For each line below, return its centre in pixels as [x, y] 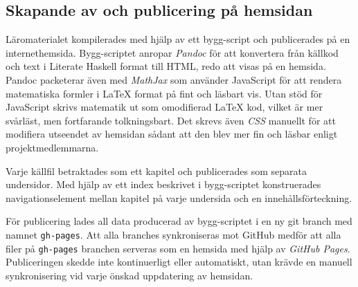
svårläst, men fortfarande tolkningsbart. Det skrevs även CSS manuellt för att [171, 120]
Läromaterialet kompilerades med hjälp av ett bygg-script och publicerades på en [178, 39]
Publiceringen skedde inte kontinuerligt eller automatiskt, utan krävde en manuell [179, 262]
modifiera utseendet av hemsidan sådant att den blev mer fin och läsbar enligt [172, 134]
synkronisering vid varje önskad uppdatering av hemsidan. [129, 275]
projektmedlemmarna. [52, 147]
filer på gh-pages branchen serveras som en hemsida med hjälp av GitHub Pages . [178, 248]
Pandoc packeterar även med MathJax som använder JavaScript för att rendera [174, 79]
